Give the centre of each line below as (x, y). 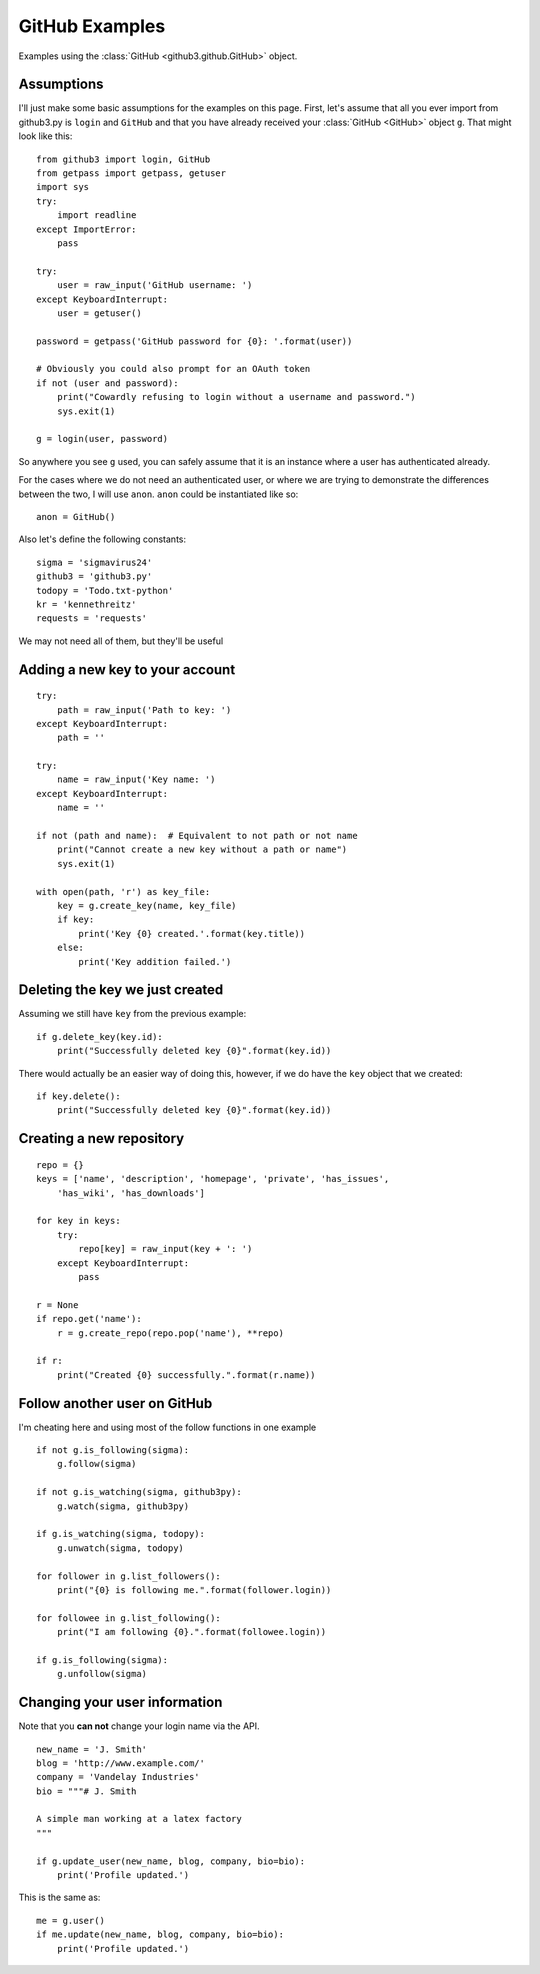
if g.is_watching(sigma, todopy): (120, 1534)
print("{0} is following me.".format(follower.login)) (194, 1589)
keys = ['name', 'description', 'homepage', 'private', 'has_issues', (213, 1179)
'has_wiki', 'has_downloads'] (130, 1193)
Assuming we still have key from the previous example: (132, 1014)
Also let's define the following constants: (102, 539)
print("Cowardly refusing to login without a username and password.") (236, 397)
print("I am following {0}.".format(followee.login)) (191, 1632)
